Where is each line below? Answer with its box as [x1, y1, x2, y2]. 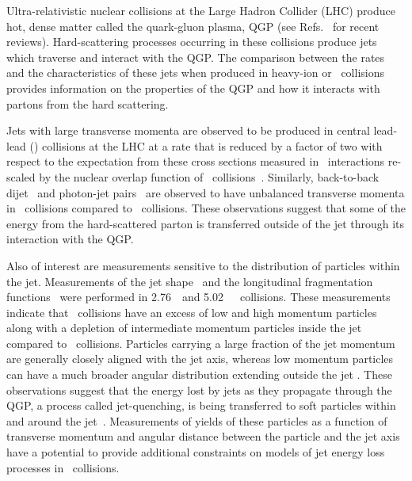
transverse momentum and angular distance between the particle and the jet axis [6, 428, 400, 445]
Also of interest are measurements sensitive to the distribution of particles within [6, 257, 400, 273]
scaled [6, 168, 36, 185]
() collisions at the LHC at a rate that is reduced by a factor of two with [29, 137, 383, 154]
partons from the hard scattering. [6, 95, 169, 112]
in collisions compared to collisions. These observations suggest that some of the [6, 200, 406, 216]
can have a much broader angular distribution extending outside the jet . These [6, 366, 392, 383]
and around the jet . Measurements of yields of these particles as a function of [6, 412, 387, 429]
